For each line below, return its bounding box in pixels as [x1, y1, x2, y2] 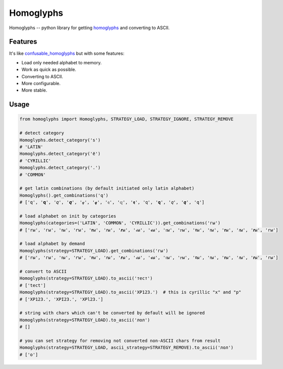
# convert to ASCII [19, 269, 67, 274]
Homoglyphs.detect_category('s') [19, 137, 101, 143]
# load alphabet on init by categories [19, 213, 116, 219]
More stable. [21, 87, 47, 93]
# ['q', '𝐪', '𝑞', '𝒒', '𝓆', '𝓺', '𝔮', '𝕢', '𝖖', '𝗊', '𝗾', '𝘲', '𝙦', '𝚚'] [19, 199, 205, 205]
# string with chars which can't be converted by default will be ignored [19, 310, 205, 316]
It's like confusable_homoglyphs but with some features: [9, 50, 125, 56]
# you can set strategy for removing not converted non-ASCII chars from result [19, 338, 221, 343]
